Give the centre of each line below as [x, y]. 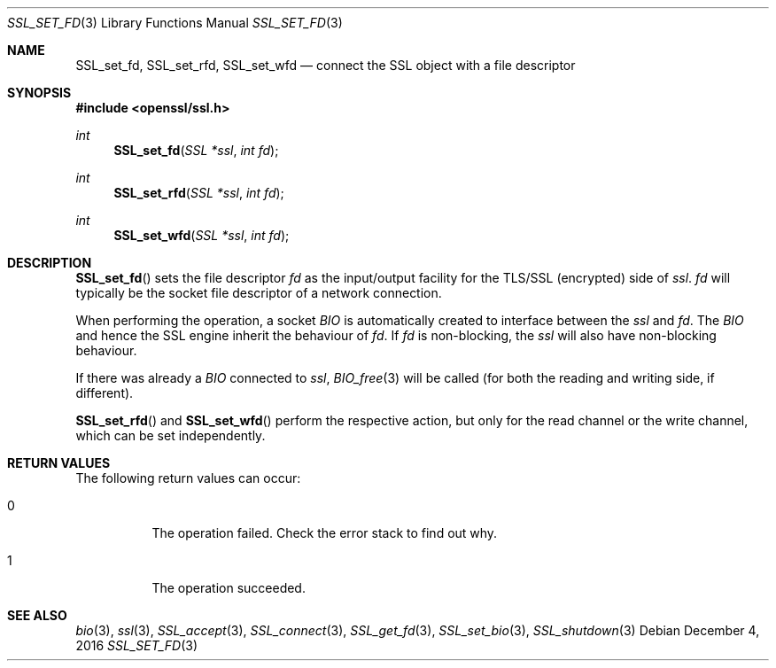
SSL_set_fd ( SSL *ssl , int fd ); [196, 150]
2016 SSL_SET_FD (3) [137, 645]
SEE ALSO [37, 615]
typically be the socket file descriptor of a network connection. [259, 293]
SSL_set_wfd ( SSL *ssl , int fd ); [202, 235]
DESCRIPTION [50, 263]
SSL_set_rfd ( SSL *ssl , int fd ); [199, 193]
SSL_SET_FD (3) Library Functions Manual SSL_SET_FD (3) [175, 23]
